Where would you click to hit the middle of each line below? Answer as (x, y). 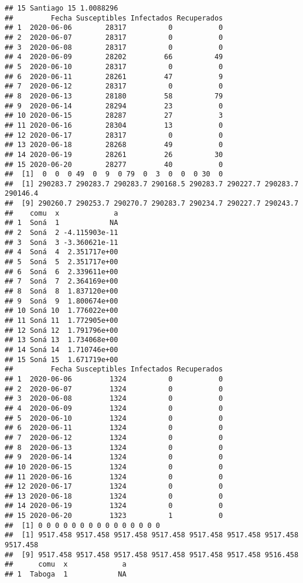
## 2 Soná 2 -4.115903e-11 (62, 233)
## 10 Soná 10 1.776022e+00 (62, 311)
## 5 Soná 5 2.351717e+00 (62, 262)
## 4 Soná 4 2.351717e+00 (62, 252)
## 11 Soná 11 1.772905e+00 (62, 321)
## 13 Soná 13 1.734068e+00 (62, 340)
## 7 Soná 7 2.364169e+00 (62, 282)
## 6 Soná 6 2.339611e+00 (62, 272)
